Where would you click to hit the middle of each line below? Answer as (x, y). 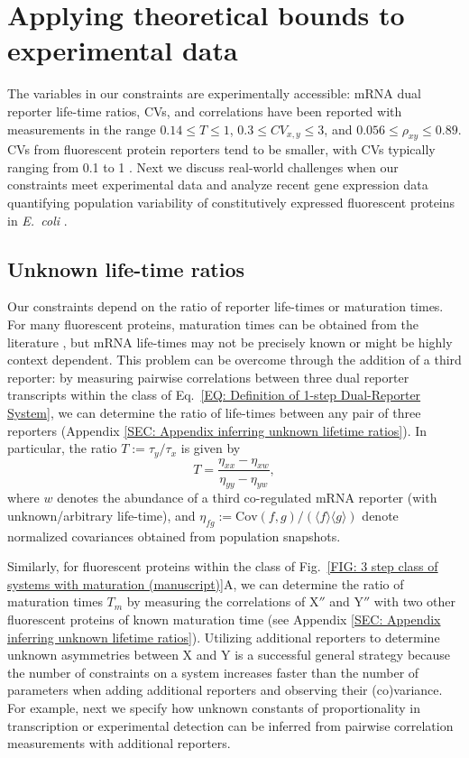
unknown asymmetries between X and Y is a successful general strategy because (229, 655)
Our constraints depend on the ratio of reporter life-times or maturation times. (225, 306)
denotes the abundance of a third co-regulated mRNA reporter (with (247, 498)
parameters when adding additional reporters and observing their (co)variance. (225, 690)
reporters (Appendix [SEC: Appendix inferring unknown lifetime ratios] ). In (217, 430)
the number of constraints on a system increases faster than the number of (213, 672)
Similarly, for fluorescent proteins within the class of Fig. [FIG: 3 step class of (223, 566)
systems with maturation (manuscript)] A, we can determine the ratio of (206, 583)
